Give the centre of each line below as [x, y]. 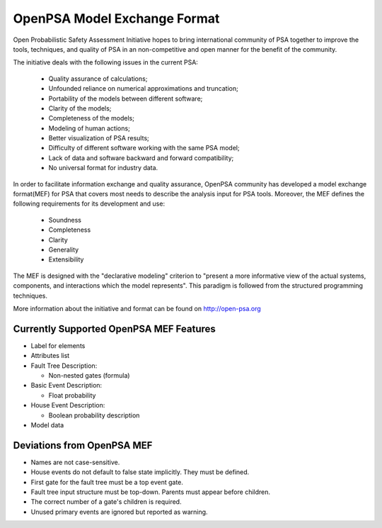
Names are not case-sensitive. [75, 462]
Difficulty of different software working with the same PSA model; [144, 148]
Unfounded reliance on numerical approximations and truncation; [143, 89]
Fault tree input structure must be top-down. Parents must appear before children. [151, 492]
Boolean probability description [94, 415]
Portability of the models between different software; [126, 99]
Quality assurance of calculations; [98, 79]
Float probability [72, 395]
